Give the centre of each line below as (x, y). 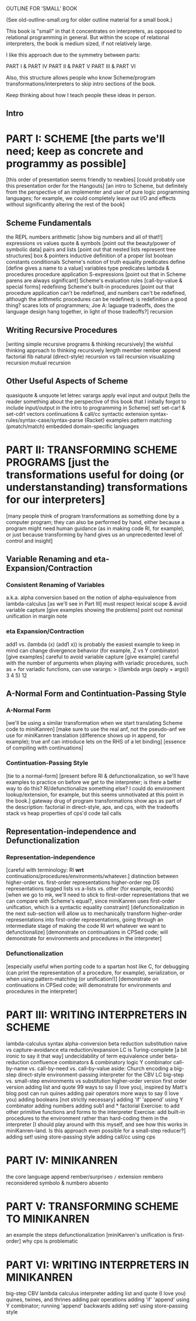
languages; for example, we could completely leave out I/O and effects (91, 198)
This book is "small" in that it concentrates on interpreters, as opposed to (94, 31)
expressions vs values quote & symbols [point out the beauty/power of (91, 243)
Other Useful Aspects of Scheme (67, 381)
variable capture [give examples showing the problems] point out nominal (94, 610)
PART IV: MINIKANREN (62, 1160)
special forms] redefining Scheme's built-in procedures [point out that (90, 287)
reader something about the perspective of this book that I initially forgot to (96, 401)
